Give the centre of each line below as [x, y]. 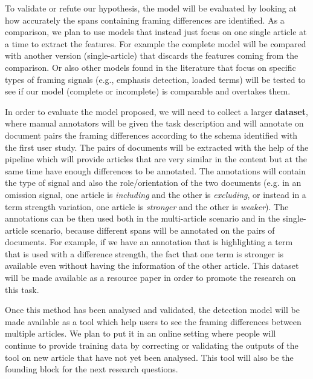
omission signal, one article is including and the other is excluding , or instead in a [156, 194]
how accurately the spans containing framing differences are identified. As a [145, 20]
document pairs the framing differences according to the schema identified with [151, 135]
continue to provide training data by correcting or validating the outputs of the [152, 345]
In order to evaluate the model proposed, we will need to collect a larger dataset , [156, 111]
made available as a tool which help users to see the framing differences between [153, 321]
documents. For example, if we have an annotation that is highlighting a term [149, 242]
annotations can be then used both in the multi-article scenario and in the [142, 218]
